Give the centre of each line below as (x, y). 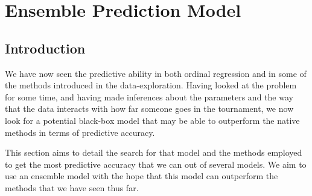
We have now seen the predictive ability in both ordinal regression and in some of (156, 73)
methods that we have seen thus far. (72, 187)
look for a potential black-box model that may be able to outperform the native (152, 120)
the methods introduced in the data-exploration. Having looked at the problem (151, 85)
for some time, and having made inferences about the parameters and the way (149, 96)
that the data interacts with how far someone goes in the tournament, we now (149, 109)
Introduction (45, 48)
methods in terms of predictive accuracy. (80, 132)
